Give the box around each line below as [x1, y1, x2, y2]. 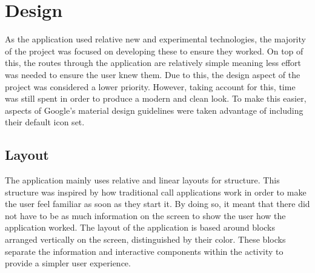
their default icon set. [5, 116, 85, 128]
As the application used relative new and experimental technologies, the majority [5, 33, 306, 45]
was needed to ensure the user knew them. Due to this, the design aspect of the [5, 68, 300, 81]
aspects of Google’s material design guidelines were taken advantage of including [5, 104, 303, 116]
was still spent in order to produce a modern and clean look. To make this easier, [5, 92, 307, 105]
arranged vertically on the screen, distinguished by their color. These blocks [5, 233, 286, 246]
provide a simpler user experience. [5, 257, 131, 269]
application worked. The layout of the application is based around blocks [5, 221, 276, 234]
